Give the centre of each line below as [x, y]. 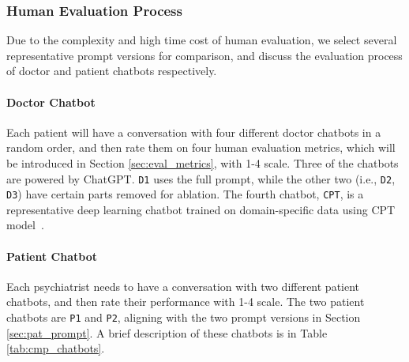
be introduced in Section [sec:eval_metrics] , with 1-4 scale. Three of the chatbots [203, 162]
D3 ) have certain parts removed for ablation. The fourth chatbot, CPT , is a [185, 194]
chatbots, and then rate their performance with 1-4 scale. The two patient [186, 302]
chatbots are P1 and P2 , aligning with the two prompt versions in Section [184, 317]
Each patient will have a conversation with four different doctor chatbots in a [194, 132]
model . [25, 225]
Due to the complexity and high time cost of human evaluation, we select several [202, 40]
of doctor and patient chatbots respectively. [112, 71]
